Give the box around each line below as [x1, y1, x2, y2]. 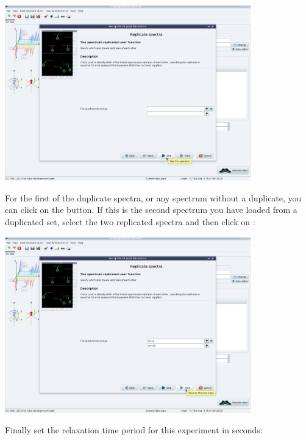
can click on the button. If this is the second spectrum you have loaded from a [5, 203, 297, 216]
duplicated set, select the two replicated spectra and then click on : [5, 215, 255, 228]
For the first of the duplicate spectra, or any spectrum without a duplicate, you [5, 191, 302, 204]
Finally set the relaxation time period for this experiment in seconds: [5, 424, 263, 436]
